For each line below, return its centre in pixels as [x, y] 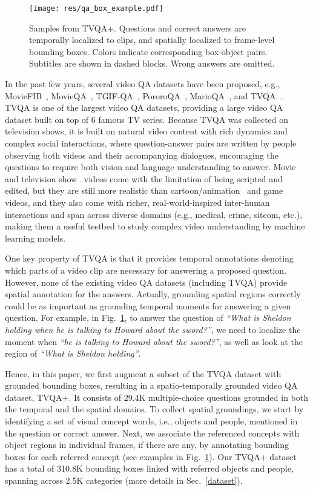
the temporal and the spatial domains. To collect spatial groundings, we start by [154, 409]
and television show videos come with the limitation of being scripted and [144, 178]
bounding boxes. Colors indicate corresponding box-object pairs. [148, 51]
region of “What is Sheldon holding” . [73, 353]
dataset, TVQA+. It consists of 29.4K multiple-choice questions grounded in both [157, 397]
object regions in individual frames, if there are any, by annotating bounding [147, 445]
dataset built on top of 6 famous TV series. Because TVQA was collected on [147, 119]
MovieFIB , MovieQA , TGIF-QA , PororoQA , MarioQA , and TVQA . [144, 95]
